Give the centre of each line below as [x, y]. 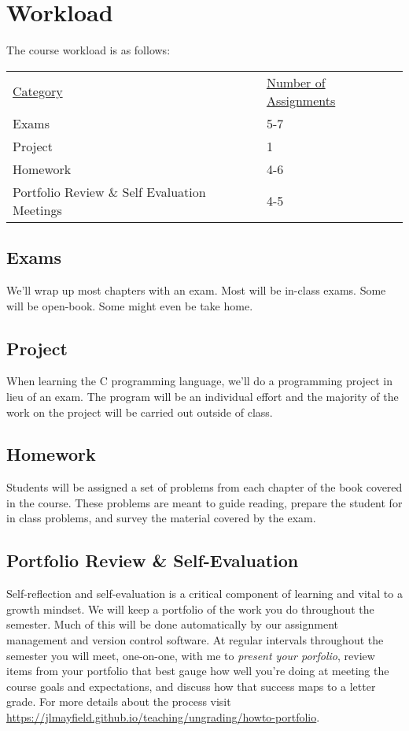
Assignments [301, 100]
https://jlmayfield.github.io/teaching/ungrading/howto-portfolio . [163, 717]
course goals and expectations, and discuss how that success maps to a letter [191, 686]
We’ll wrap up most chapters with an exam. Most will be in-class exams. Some [196, 289]
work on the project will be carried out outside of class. [140, 412]
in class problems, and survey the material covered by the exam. [161, 518]
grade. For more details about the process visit [119, 701]
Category [38, 91]
